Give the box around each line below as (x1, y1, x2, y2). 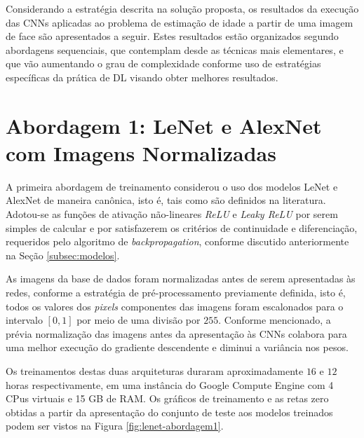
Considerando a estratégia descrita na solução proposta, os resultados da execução (6, 1, 359, 15)
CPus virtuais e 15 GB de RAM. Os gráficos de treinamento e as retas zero (6, 391, 329, 406)
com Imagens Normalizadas (6, 138, 276, 167)
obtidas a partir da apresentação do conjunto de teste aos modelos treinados (6, 404, 333, 419)
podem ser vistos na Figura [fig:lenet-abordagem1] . (6, 418, 224, 433)
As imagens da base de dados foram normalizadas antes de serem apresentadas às (6, 271, 356, 286)
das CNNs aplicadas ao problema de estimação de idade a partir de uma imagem (6, 15, 353, 29)
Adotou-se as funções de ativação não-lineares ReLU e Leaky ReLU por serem (6, 207, 338, 221)
